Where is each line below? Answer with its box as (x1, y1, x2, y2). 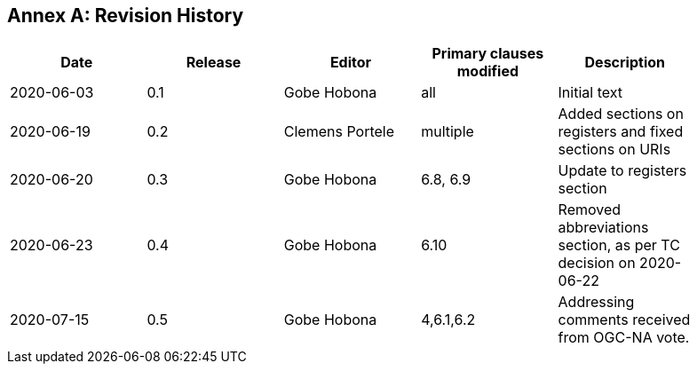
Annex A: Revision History (7, 4, 244, 27)
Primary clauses (432, 44, 544, 63)
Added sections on (558, 105, 684, 123)
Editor (329, 53, 372, 72)
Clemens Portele (283, 122, 395, 141)
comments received (558, 311, 691, 329)
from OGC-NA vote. (558, 328, 690, 347)
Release (186, 53, 242, 72)
